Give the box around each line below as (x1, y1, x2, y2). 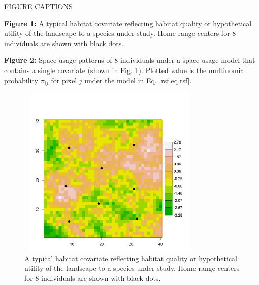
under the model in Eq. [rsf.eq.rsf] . (84, 75, 192, 85)
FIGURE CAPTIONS (4, 1, 73, 11)
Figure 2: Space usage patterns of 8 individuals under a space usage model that (4, 55, 255, 65)
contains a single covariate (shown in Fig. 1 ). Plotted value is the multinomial (4, 64, 246, 75)
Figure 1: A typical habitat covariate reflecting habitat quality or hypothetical (4, 18, 252, 28)
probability (4, 75, 38, 85)
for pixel (51, 75, 77, 85)
